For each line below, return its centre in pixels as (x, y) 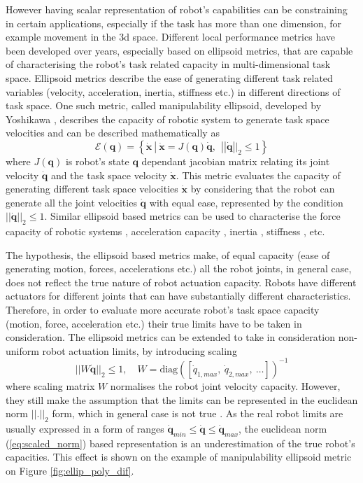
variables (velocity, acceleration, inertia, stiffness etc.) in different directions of (173, 91)
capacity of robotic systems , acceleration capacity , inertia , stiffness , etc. (165, 231)
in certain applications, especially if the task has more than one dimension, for (174, 23)
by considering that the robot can (263, 189)
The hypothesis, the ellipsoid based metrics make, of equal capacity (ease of (168, 254)
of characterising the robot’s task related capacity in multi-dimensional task (168, 64)
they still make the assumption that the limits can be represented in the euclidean (182, 399)
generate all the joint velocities (71, 202)
